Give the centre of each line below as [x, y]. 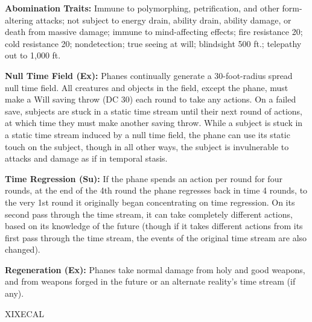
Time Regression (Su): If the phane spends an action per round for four [144, 178]
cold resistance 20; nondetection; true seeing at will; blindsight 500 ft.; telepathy [153, 43]
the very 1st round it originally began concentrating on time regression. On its [150, 202]
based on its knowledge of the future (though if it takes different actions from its [154, 226]
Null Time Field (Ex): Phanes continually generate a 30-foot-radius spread [149, 75]
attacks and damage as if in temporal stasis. [86, 158]
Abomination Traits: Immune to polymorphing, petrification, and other [142, 8]
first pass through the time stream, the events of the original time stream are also [156, 237]
